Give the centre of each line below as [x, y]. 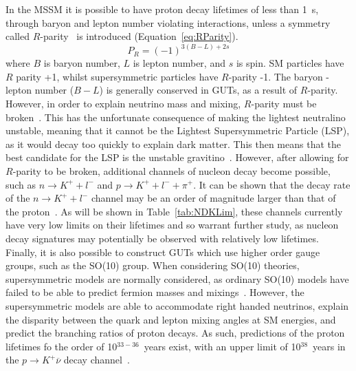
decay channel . [97, 360]
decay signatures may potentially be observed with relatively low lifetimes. [162, 238]
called [18, 36]
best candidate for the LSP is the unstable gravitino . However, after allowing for [177, 157]
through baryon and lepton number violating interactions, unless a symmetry [168, 22]
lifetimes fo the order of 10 [62, 346]
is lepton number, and [179, 63]
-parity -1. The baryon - [279, 76]
